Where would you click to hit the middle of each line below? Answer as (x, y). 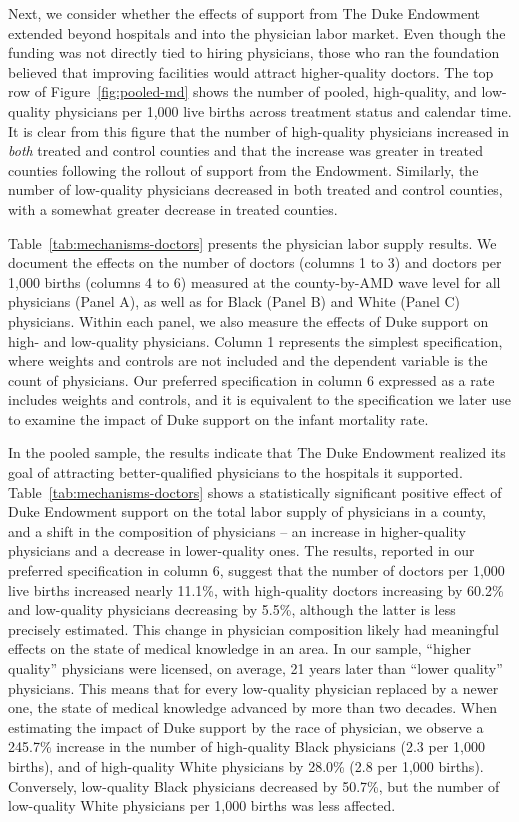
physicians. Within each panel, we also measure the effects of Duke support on (248, 320)
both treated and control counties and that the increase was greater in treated (246, 150)
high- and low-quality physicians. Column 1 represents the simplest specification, (255, 340)
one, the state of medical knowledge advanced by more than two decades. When (252, 707)
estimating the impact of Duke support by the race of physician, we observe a (246, 726)
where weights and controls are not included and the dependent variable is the (248, 360)
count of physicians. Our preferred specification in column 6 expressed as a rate (251, 379)
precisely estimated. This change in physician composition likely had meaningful (253, 628)
